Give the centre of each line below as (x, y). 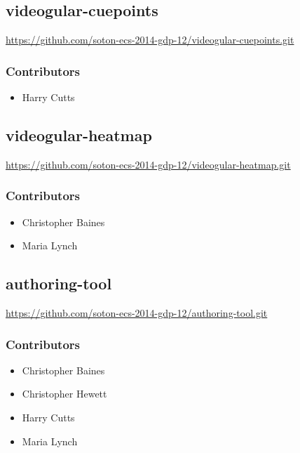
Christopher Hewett (64, 394)
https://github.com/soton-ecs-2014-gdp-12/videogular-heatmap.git (148, 164)
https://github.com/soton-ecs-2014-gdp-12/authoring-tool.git (137, 313)
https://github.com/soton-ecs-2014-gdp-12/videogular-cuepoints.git (150, 40)
